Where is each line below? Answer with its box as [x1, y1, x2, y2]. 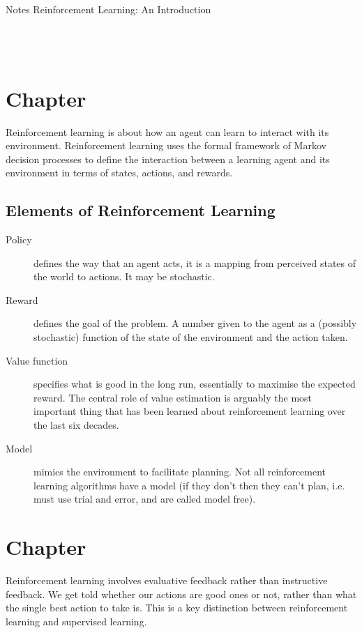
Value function [6, 353, 68, 367]
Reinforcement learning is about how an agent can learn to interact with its [6, 124, 329, 139]
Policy [6, 232, 32, 247]
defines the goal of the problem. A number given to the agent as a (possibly [33, 316, 357, 330]
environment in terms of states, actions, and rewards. [6, 165, 233, 180]
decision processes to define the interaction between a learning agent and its [6, 151, 330, 166]
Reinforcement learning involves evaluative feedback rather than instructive [6, 573, 328, 588]
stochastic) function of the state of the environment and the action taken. [33, 330, 348, 344]
